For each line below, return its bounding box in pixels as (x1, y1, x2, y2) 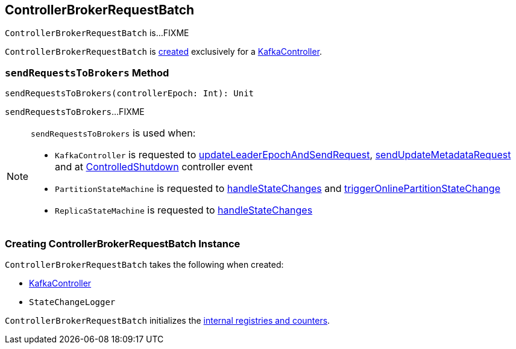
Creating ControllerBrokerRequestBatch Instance (5, 237, 241, 250)
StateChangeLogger (29, 297, 116, 307)
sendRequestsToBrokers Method (5, 66, 169, 79)
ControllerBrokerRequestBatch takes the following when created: (5, 259, 284, 270)
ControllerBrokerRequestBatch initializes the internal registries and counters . (5, 315, 330, 326)
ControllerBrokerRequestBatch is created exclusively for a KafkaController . (5, 46, 322, 57)
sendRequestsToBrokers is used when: (31, 127, 196, 140)
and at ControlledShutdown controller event (55, 161, 253, 173)
